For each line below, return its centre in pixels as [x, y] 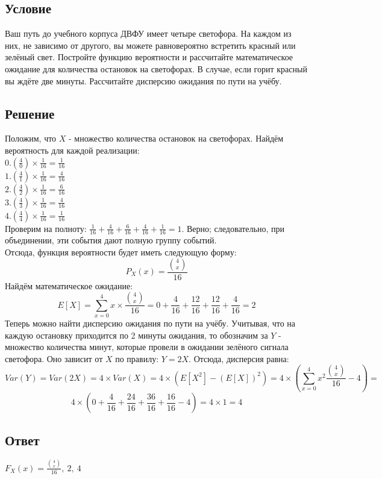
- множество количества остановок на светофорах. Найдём [176, 138]
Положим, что [31, 138]
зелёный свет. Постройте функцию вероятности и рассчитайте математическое [149, 57]
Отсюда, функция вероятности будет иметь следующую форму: [121, 252]
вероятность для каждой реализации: [72, 150]
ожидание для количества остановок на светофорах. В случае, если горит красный [156, 68]
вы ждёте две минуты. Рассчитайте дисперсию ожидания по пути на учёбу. [143, 80]
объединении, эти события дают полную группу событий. [111, 240]
